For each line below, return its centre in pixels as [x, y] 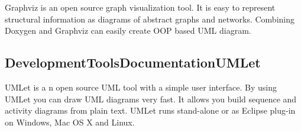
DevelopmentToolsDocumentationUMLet [133, 62]
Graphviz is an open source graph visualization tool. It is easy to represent [140, 7]
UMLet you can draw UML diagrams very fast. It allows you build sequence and [151, 99]
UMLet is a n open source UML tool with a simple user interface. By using [141, 87]
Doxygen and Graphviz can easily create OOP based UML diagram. [128, 30]
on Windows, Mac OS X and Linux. [70, 122]
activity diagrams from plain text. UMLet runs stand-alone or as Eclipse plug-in [150, 110]
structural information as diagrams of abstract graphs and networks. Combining [150, 19]
